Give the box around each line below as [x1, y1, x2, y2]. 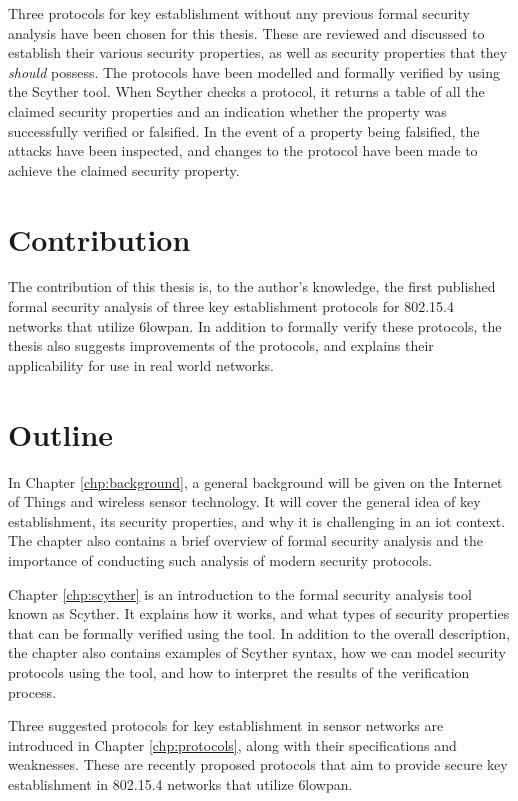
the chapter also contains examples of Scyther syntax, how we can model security [8, 642, 506, 663]
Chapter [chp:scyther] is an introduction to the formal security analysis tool [8, 583, 472, 604]
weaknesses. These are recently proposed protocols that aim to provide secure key [8, 754, 508, 775]
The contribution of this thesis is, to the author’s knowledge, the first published [8, 276, 496, 297]
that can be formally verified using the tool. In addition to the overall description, [8, 622, 511, 643]
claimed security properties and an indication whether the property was [8, 100, 447, 121]
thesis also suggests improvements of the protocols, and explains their [8, 335, 434, 356]
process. [8, 681, 57, 702]
